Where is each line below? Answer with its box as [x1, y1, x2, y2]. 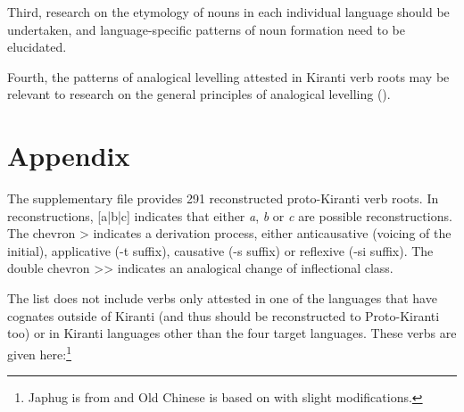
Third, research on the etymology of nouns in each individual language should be [7, 3, 450, 21]
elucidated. [7, 37, 67, 56]
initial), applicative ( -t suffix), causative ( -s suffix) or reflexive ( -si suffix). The [7, 241, 434, 260]
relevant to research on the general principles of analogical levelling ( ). [7, 85, 391, 103]
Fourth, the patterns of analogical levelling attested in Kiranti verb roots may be [7, 67, 450, 86]
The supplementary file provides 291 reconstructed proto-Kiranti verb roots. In [7, 189, 439, 208]
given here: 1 [7, 342, 71, 363]
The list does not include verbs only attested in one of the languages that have [7, 289, 437, 308]
